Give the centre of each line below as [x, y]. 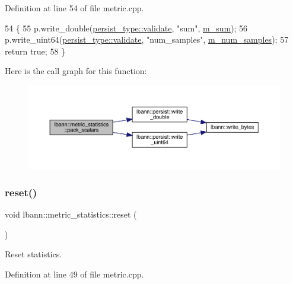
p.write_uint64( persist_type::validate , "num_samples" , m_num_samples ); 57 [147, 39]
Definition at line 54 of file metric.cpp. [74, 8]
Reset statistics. [34, 254]
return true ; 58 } [35, 51]
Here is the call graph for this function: [76, 71]
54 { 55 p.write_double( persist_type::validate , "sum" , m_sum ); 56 [126, 28]
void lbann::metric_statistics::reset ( [71, 214]
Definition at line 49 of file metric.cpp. [74, 274]
